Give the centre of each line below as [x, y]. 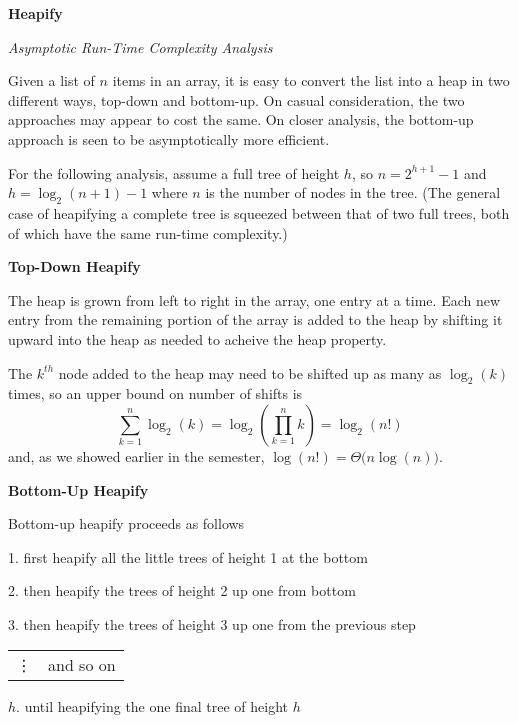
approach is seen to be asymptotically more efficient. [169, 138]
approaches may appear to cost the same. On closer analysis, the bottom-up [241, 119]
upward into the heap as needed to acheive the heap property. [197, 338]
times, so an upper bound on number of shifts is [155, 393]
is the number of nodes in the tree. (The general [353, 192]
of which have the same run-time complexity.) [148, 232]
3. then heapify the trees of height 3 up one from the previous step [212, 623]
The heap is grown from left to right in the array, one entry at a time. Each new [254, 299]
